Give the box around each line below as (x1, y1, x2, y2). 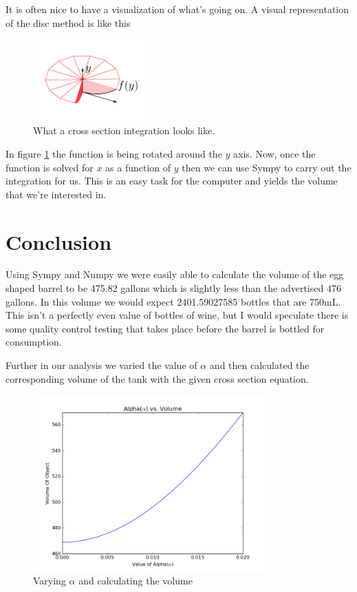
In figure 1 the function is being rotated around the (6, 146, 222, 160)
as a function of (105, 160, 171, 174)
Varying (33, 573, 66, 588)
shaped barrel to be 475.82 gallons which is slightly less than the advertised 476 (6, 281, 341, 295)
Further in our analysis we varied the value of (6, 358, 197, 372)
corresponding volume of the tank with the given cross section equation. (6, 371, 309, 385)
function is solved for (6, 160, 94, 174)
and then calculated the (209, 358, 310, 372)
